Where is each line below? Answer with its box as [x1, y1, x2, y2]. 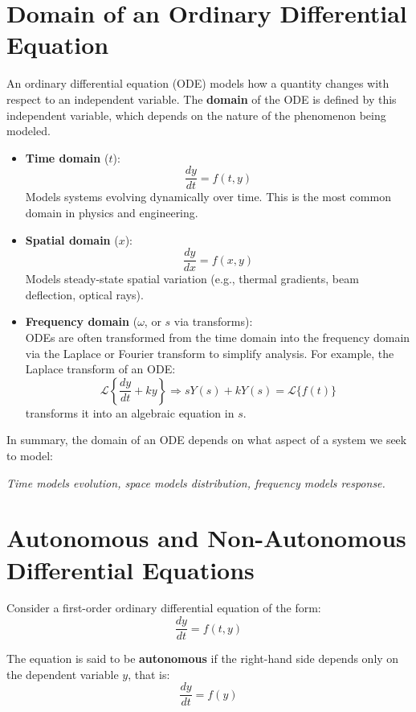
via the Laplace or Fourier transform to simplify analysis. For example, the [25, 344, 394, 361]
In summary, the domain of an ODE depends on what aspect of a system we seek [6, 431, 407, 448]
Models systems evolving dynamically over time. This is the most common [25, 188, 391, 205]
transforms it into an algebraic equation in [25, 404, 235, 421]
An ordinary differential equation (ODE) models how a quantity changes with [6, 75, 389, 92]
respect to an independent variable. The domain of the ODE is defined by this [6, 90, 397, 107]
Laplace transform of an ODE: [25, 360, 176, 377]
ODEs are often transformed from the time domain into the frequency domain [25, 328, 410, 345]
